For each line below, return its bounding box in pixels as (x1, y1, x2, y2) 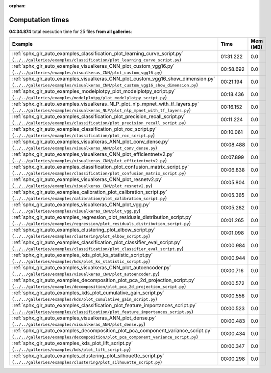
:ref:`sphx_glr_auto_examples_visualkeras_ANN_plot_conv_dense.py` (12, 138, 170, 145)
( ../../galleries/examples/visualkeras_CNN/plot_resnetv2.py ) (12, 182, 153, 189)
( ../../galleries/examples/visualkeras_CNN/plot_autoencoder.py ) (12, 270, 160, 277)
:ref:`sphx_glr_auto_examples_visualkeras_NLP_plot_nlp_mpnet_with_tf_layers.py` (12, 101, 199, 108)
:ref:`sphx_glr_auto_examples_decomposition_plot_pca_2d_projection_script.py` (12, 277, 196, 284)
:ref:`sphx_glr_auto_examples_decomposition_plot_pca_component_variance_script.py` (12, 327, 212, 334)
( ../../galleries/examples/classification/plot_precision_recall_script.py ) (12, 119, 186, 126)
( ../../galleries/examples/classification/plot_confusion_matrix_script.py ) (12, 170, 186, 176)
